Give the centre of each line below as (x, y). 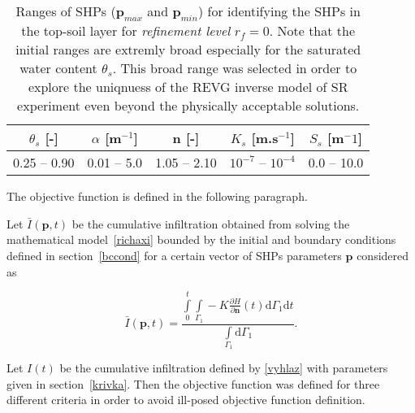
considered (383, 255)
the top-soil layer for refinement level (126, 31)
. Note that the (312, 31)
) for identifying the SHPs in (279, 11)
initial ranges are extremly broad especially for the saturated (188, 50)
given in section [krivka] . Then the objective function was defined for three (193, 383)
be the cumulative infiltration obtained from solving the (211, 223)
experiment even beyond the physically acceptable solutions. (188, 106)
